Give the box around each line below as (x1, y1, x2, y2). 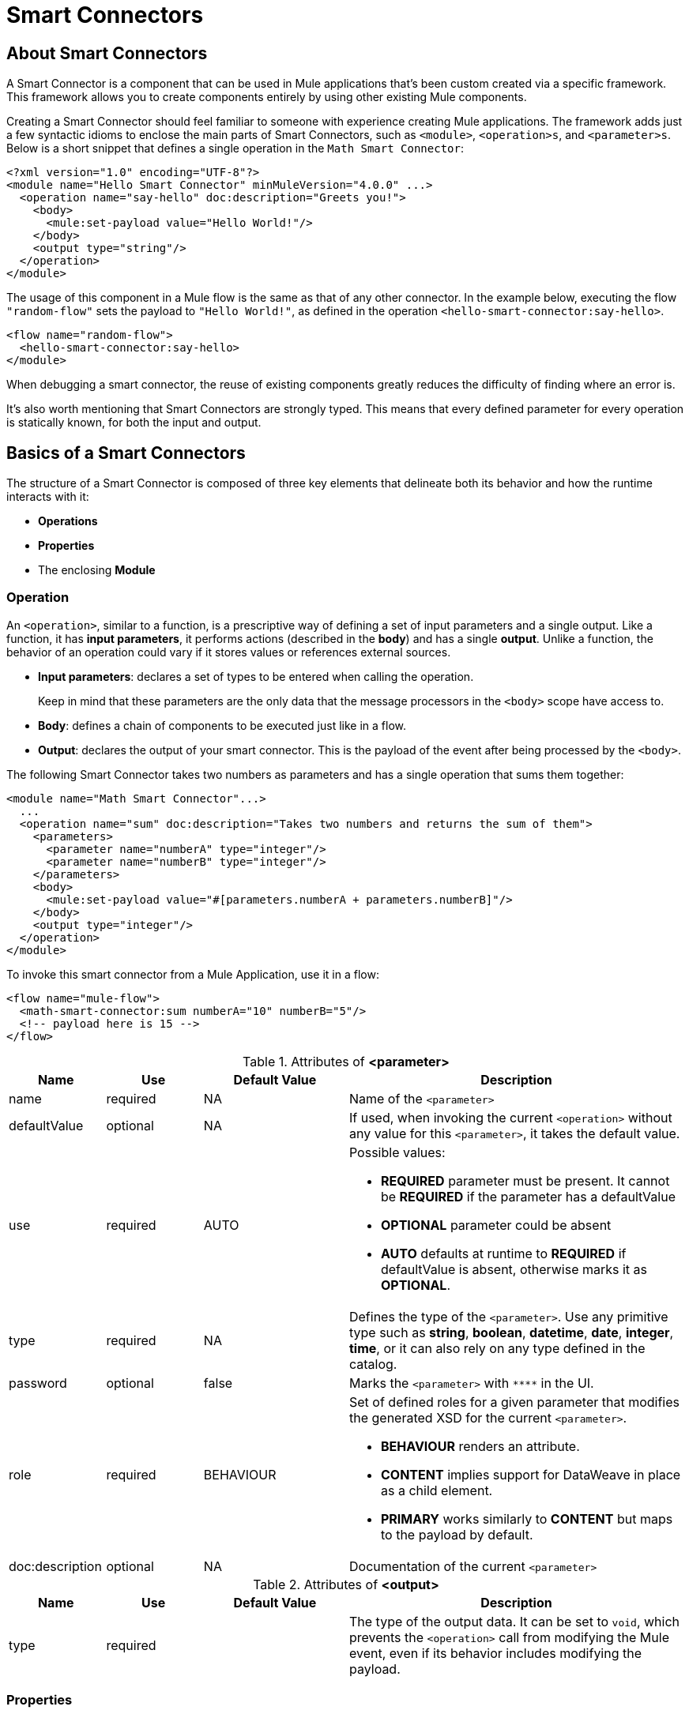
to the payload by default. (380, 1526, 533, 1543)
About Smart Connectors (6, 43, 208, 63)
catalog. (348, 1355, 397, 1372)
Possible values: (348, 1144, 446, 1160)
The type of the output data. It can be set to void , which (348, 1613, 680, 1629)
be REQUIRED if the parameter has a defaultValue (380, 1188, 676, 1205)
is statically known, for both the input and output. (6, 415, 262, 430)
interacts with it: (6, 490, 89, 504)
